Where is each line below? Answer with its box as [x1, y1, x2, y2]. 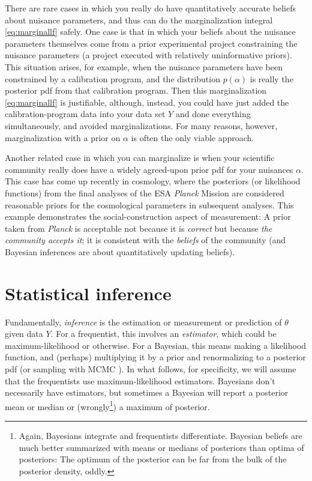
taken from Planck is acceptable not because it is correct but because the [5, 222, 272, 234]
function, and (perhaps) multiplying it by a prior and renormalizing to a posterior [5, 351, 306, 363]
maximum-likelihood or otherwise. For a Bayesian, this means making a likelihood [5, 339, 307, 351]
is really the [250, 72, 293, 85]
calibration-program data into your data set [5, 107, 166, 120]
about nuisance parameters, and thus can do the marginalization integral [5, 13, 273, 26]
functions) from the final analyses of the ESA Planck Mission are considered [5, 186, 284, 199]
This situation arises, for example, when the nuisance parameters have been [5, 60, 283, 73]
